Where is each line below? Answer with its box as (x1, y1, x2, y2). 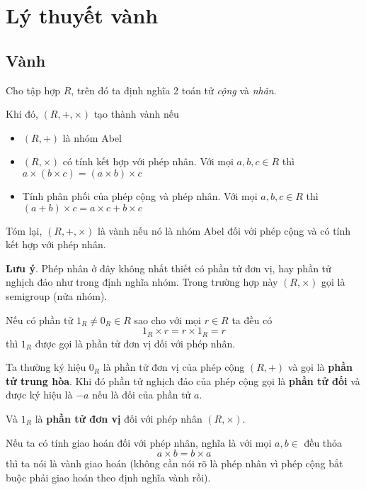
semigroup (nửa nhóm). (6, 288, 108, 303)
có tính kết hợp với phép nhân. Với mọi (62, 154, 234, 169)
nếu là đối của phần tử (92, 387, 191, 402)
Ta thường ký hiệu (6, 360, 86, 374)
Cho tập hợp (6, 82, 61, 97)
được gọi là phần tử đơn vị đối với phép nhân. (35, 335, 236, 350)
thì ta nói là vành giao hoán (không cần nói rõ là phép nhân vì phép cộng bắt (6, 456, 343, 471)
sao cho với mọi (134, 312, 201, 327)
